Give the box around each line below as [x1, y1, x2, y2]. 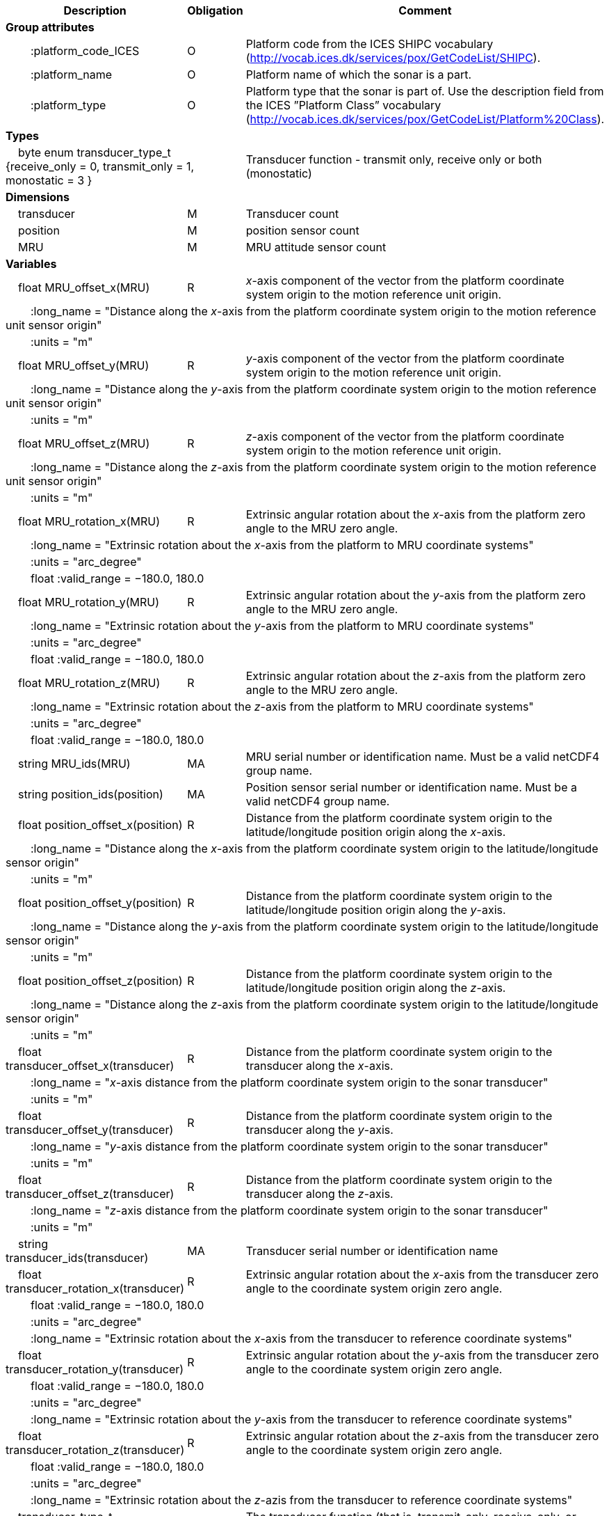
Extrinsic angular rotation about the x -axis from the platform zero [245, 507, 586, 521]
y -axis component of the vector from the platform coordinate [245, 352, 565, 365]
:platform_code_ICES [31, 44, 140, 58]
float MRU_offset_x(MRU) [18, 281, 150, 294]
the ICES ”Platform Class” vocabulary [245, 98, 441, 112]
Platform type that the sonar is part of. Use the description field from [245, 84, 604, 98]
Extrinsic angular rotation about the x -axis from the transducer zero [245, 1268, 599, 1281]
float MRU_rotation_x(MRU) [18, 514, 161, 528]
